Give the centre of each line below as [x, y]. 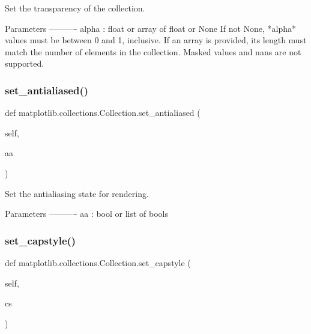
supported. [25, 63]
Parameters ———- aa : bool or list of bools [86, 214]
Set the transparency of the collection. [75, 8]
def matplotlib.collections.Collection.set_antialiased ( [103, 113]
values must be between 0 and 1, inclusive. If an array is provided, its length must [156, 40]
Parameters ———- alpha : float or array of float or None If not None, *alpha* [151, 28]
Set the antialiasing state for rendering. [77, 193]
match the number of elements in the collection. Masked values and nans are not [153, 51]
